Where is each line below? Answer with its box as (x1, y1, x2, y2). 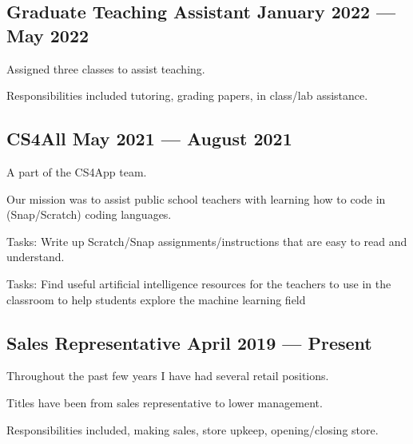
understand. (6, 248, 65, 265)
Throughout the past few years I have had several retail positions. (6, 367, 329, 384)
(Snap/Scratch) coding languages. (6, 206, 172, 223)
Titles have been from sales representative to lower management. (6, 394, 323, 410)
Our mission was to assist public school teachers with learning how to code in (6, 190, 386, 207)
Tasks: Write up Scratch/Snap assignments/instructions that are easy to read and (6, 232, 407, 249)
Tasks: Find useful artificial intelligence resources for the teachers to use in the (6, 275, 391, 291)
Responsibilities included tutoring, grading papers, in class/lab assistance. (6, 87, 368, 104)
